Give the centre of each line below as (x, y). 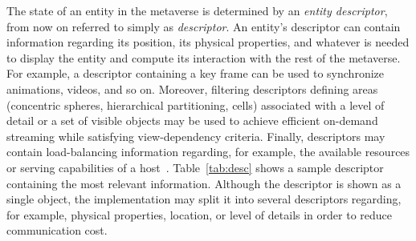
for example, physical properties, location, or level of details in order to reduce (200, 214)
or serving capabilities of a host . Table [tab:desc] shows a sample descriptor (195, 167)
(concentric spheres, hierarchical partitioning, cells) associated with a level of (196, 104)
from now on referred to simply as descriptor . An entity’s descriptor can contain (204, 26)
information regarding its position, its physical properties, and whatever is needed (208, 42)
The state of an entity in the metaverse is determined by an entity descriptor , (197, 10)
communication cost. (57, 230)
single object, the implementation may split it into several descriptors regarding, (204, 199)
